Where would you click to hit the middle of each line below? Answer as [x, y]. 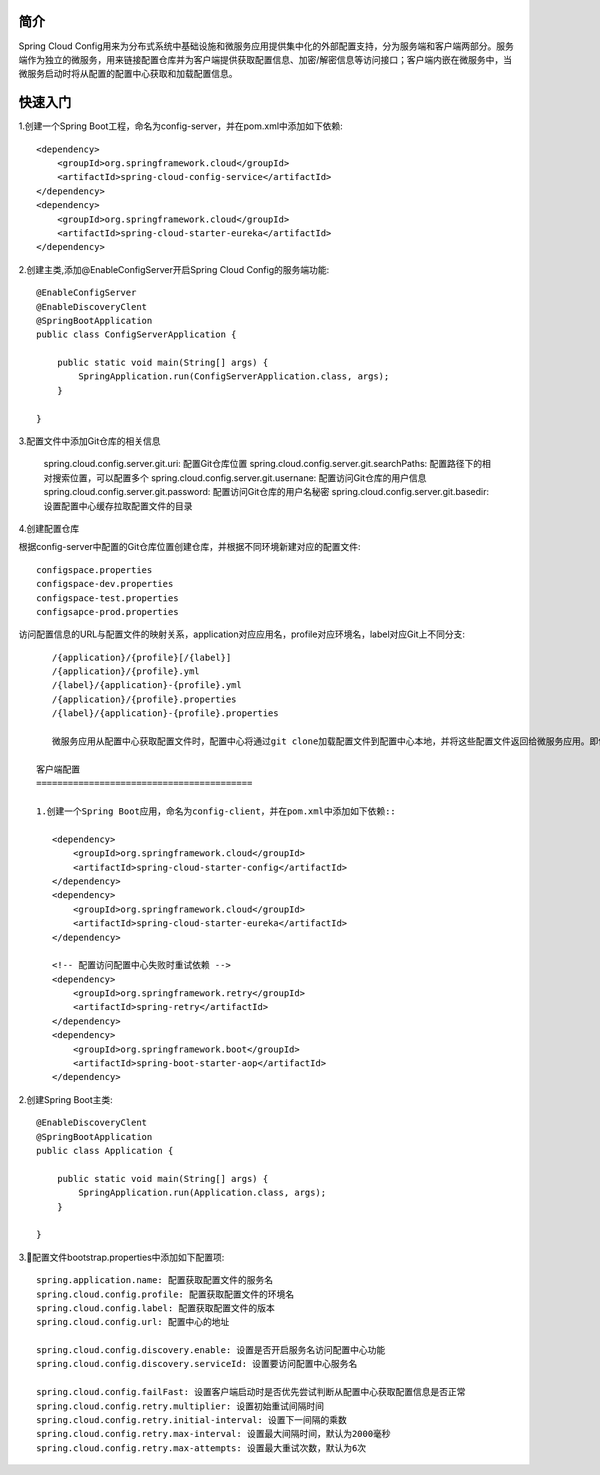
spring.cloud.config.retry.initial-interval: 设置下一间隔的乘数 [191, 1420]
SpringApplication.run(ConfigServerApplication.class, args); [234, 376]
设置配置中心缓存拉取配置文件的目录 [118, 506]
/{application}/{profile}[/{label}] [141, 657]
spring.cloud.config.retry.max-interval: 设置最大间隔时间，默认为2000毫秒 [213, 1434]
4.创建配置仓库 [49, 528]
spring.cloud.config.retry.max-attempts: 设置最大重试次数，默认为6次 [201, 1448]
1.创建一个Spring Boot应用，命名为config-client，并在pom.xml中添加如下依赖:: [216, 811]
